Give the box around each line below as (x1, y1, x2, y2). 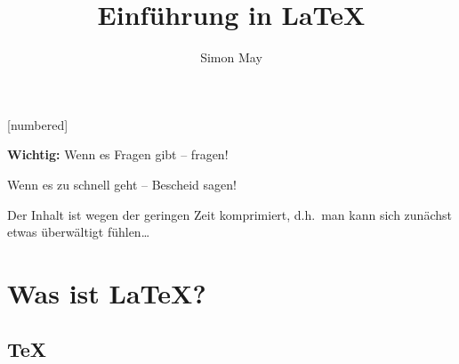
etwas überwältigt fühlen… (7, 222, 150, 241)
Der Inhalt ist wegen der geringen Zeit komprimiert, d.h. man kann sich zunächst (7, 205, 452, 223)
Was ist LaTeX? (7, 274, 206, 311)
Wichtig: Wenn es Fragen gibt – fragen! (7, 145, 229, 164)
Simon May (200, 48, 262, 67)
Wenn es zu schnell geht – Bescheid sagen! (7, 174, 237, 193)
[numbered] (7, 115, 68, 133)
